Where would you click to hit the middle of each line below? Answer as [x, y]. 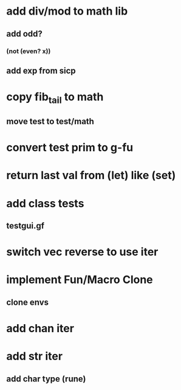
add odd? [24, 34]
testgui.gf [25, 226]
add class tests [45, 203]
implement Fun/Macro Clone [80, 280]
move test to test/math [50, 122]
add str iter [34, 356]
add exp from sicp [41, 70]
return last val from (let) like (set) [91, 175]
